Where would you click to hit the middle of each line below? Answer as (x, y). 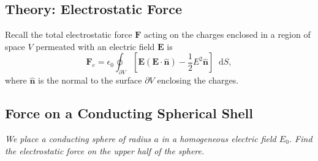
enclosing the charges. (198, 80)
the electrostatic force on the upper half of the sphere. (105, 150)
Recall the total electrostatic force (69, 34)
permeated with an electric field (95, 46)
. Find (301, 138)
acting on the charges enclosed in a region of (227, 34)
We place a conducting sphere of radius (78, 138)
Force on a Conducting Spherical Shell (129, 113)
